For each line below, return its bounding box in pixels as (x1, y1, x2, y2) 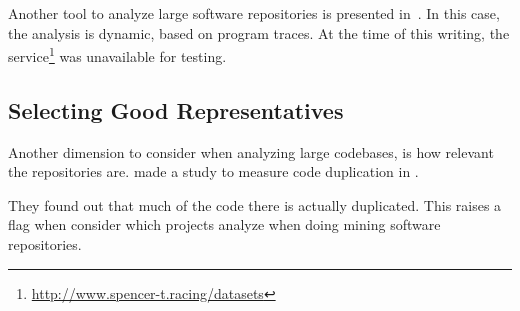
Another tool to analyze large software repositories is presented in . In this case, (8, 3, 500, 23)
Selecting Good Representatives (8, 94, 344, 125)
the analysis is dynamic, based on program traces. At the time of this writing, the (8, 22, 510, 43)
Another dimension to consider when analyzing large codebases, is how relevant (8, 141, 494, 162)
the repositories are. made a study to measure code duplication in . (8, 161, 419, 182)
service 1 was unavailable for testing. (8, 43, 227, 66)
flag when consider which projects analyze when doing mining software (8, 214, 441, 235)
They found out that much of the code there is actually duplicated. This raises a (8, 194, 502, 215)
